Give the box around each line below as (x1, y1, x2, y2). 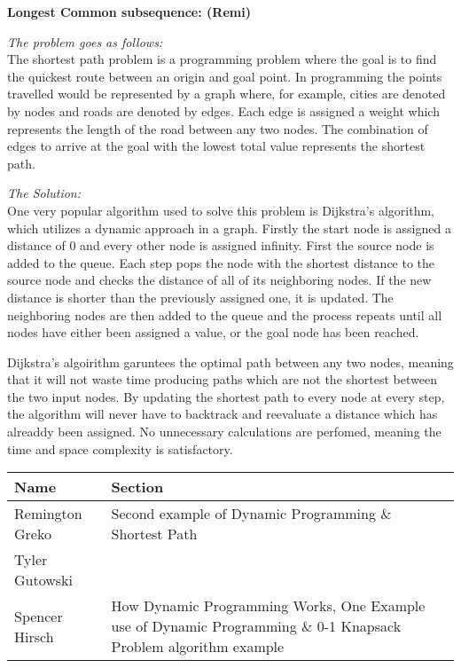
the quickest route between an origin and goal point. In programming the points (7, 67, 442, 85)
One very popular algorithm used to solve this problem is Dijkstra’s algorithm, (7, 200, 434, 219)
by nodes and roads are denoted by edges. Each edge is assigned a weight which (7, 101, 440, 120)
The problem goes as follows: (7, 32, 163, 51)
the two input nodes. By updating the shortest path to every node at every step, (7, 387, 445, 405)
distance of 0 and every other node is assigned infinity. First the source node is (7, 236, 434, 255)
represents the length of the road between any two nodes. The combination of (7, 119, 428, 138)
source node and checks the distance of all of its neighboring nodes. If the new (7, 271, 432, 289)
